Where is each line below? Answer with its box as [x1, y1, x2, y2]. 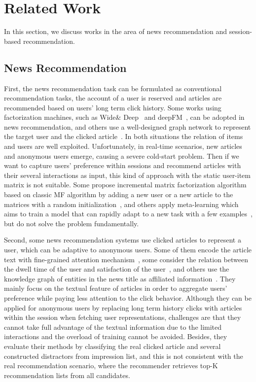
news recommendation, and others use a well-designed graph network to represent [4, 121, 251, 132]
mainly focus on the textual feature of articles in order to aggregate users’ [4, 283, 227, 293]
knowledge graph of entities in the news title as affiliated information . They [4, 273, 236, 283]
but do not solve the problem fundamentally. [4, 218, 139, 228]
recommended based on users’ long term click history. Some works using [4, 102, 221, 112]
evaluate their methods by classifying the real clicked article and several [4, 341, 221, 351]
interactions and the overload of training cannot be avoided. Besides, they [4, 331, 227, 342]
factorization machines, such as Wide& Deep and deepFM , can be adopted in [4, 112, 245, 122]
